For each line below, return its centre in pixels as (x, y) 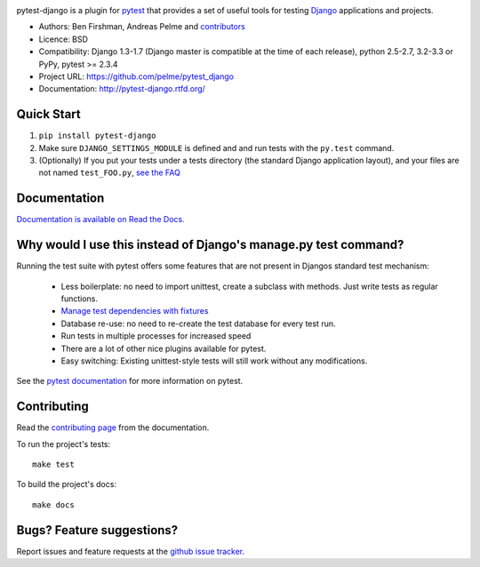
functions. (79, 299)
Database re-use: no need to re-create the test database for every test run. (198, 323)
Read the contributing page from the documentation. (113, 427)
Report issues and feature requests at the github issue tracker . (131, 551)
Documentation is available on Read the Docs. (101, 220)
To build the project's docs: (67, 484)
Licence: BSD (64, 39)
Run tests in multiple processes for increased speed (156, 336)
